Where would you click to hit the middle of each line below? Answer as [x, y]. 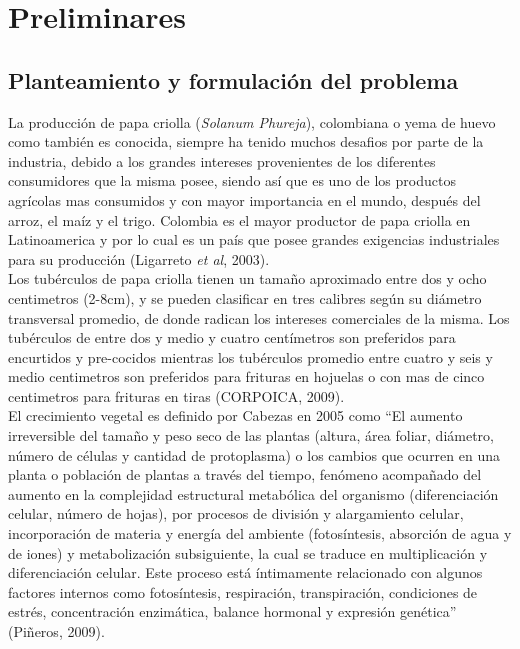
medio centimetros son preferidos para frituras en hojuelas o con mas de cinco [246, 376]
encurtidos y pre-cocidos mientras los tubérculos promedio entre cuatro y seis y [250, 356]
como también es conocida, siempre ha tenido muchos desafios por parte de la [246, 141]
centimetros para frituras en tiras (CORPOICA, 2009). [176, 395]
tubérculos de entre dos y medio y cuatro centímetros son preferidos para [232, 337]
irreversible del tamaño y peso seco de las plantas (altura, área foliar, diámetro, [251, 435]
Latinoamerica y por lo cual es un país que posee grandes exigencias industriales [254, 239]
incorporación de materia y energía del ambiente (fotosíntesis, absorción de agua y [260, 533]
